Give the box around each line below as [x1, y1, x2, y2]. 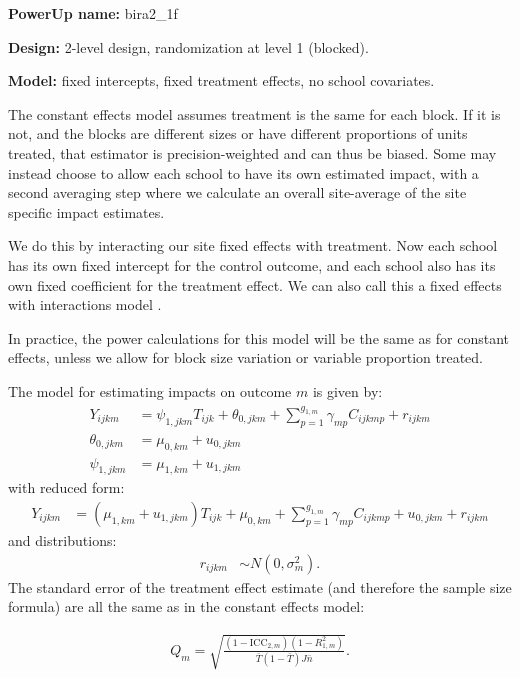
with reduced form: [8, 477, 125, 498]
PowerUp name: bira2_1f [8, 3, 178, 23]
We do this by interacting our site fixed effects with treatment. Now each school [8, 235, 498, 256]
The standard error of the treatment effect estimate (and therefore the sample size [8, 576, 512, 597]
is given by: [312, 380, 383, 401]
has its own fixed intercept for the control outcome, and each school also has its [8, 254, 496, 275]
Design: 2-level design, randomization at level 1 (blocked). [8, 36, 369, 57]
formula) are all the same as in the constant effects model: [8, 596, 365, 617]
